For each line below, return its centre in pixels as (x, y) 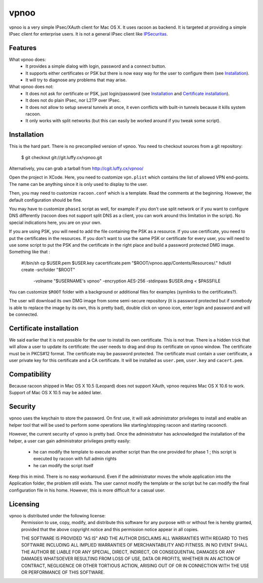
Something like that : (30, 252)
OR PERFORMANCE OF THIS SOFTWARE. (63, 572)
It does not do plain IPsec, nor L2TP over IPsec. (73, 100)
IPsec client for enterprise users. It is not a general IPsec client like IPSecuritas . (88, 34)
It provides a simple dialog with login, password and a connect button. (96, 66)
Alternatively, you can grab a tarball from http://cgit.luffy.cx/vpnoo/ (76, 168)
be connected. (24, 314)
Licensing (24, 504)
